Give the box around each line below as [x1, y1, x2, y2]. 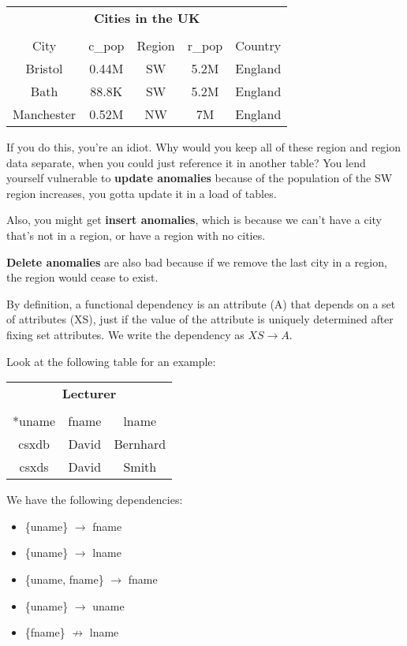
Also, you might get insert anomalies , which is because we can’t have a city [6, 211, 382, 228]
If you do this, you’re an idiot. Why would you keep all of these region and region [6, 139, 401, 155]
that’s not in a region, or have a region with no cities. [6, 226, 266, 243]
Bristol [25, 59, 63, 77]
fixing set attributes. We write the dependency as [6, 326, 245, 342]
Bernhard [114, 435, 166, 454]
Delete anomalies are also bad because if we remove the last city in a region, [6, 253, 387, 270]
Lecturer [62, 384, 117, 403]
